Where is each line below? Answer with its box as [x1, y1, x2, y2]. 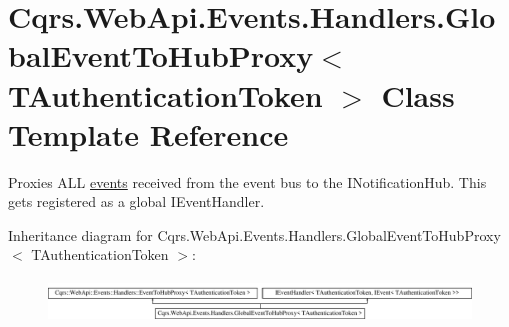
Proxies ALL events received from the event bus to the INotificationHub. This [8, 171, 487, 192]
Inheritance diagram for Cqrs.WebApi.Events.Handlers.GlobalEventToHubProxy [8, 224, 501, 245]
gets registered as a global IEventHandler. [8, 191, 265, 212]
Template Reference [8, 113, 289, 154]
